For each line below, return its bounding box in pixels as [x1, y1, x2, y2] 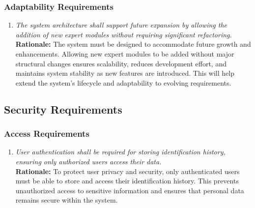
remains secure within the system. [15, 195, 118, 205]
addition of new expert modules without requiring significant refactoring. [15, 29, 232, 39]
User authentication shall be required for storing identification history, [15, 147, 226, 157]
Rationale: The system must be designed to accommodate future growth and [15, 39, 251, 49]
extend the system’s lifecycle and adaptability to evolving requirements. [15, 77, 231, 88]
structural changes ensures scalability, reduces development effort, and [15, 58, 227, 68]
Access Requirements [4, 127, 89, 140]
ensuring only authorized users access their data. [15, 156, 162, 166]
